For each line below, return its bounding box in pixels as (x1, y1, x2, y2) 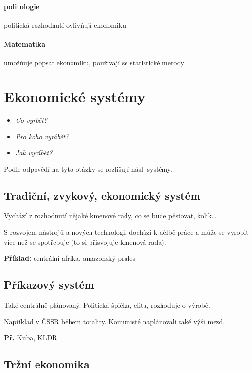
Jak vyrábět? (15, 147, 53, 158)
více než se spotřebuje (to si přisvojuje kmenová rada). (4, 236, 166, 247)
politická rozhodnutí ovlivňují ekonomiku (4, 20, 126, 30)
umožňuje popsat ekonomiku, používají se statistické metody (4, 58, 184, 68)
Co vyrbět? (15, 114, 48, 124)
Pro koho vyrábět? (15, 131, 69, 141)
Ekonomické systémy (4, 86, 145, 106)
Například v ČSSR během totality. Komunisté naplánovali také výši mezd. (4, 316, 225, 326)
